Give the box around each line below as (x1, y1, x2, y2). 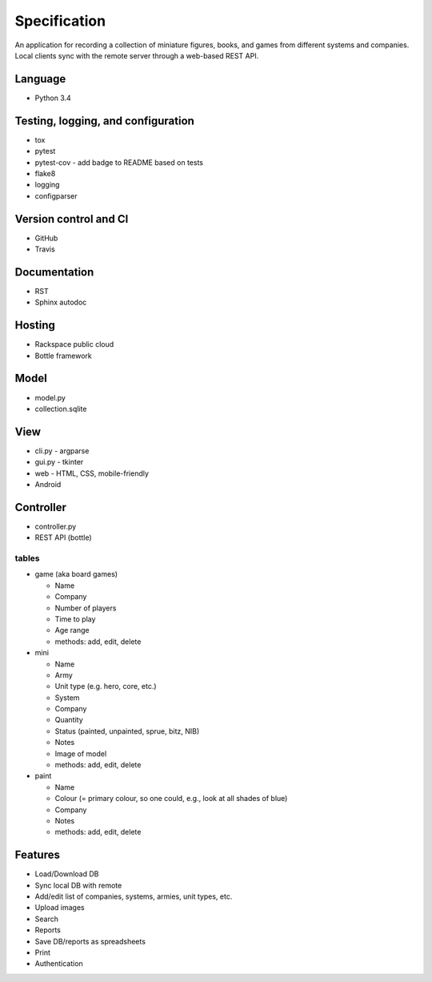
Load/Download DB (34, 869, 99, 879)
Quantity (54, 715, 83, 725)
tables (14, 553, 40, 564)
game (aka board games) (34, 569, 118, 579)
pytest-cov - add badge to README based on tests (34, 157, 204, 167)
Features (14, 848, 60, 862)
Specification (14, 12, 106, 30)
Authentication (34, 959, 83, 968)
